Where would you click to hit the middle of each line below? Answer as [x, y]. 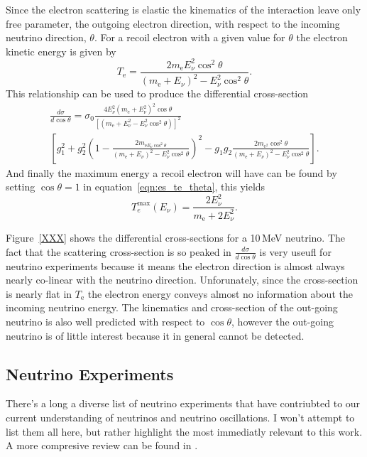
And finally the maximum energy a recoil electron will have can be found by [171, 172]
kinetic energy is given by [61, 51]
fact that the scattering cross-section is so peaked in [119, 251]
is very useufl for [295, 251]
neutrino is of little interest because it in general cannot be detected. [155, 335]
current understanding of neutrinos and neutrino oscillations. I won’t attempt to [180, 418]
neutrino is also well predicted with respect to [105, 322]
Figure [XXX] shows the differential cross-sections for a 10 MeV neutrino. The [176, 238]
